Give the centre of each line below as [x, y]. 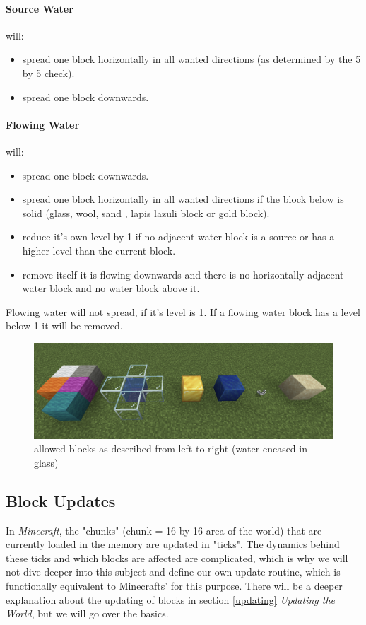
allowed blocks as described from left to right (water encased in [171, 449]
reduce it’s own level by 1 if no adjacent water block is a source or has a [178, 236]
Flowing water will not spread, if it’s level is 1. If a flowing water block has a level [183, 311]
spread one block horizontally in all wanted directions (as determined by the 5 [191, 59]
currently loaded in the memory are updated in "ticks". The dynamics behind [173, 544]
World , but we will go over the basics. [87, 613]
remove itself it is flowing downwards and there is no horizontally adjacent [183, 274]
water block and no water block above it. [111, 288]
